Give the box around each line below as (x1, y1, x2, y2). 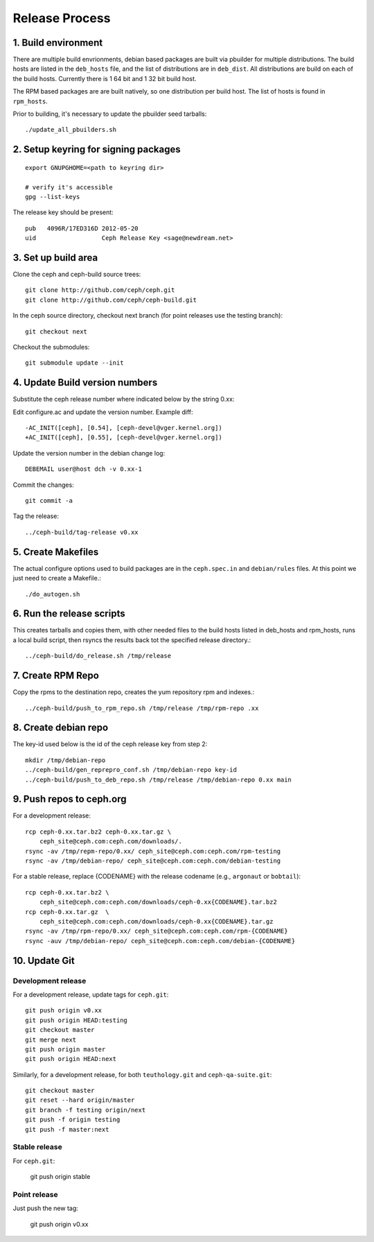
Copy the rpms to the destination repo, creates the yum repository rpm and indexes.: (12, 688, 255, 696)
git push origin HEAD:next (25, 1055, 117, 1063)
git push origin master (25, 1045, 106, 1053)
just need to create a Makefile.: (12, 574, 102, 583)
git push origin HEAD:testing (25, 1016, 128, 1024)
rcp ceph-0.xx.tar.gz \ (25, 908, 109, 915)
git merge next (25, 1035, 77, 1044)
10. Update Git (12, 954, 75, 967)
